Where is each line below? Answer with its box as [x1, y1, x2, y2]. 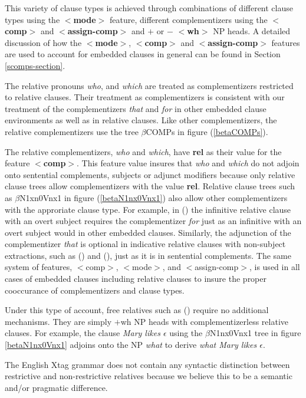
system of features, [5, 261, 73, 273]
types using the [5, 13, 60, 25]
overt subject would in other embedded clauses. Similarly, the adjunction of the [5, 226, 291, 238]
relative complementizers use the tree [5, 125, 139, 137]
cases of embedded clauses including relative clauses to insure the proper [5, 272, 266, 285]
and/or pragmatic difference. [5, 381, 108, 393]
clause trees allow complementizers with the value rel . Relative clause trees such [5, 180, 295, 192]
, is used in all [249, 261, 300, 273]
